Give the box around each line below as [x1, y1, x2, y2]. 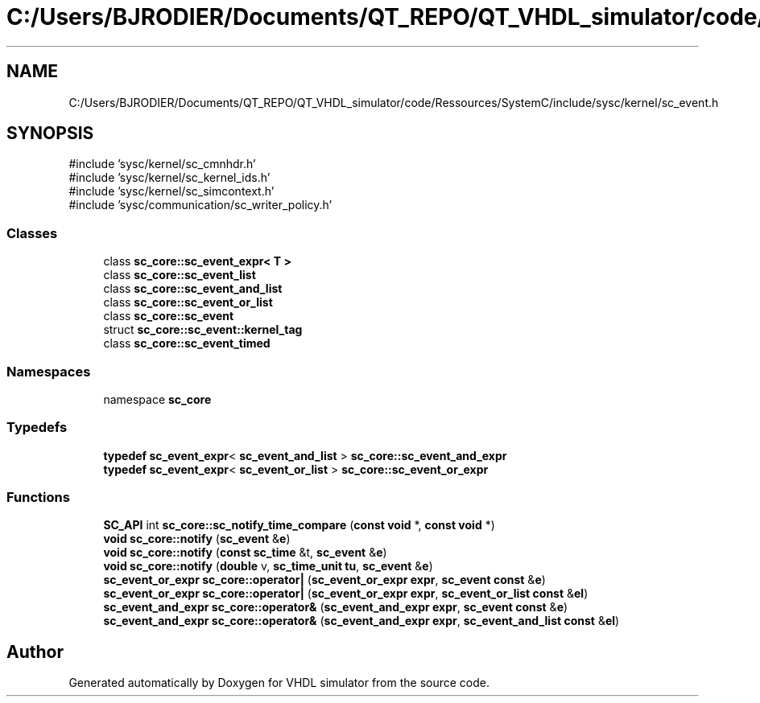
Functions [6, 489, 70, 506]
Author [6, 641, 64, 662]
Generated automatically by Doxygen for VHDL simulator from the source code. [68, 676, 490, 690]
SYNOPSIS [6, 123, 94, 144]
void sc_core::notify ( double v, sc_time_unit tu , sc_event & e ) [103, 559, 433, 573]
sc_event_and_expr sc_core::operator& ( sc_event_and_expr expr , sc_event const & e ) [103, 600, 568, 615]
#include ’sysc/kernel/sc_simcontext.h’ [68, 184, 275, 199]
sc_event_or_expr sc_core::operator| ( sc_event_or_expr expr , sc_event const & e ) [103, 573, 546, 587]
